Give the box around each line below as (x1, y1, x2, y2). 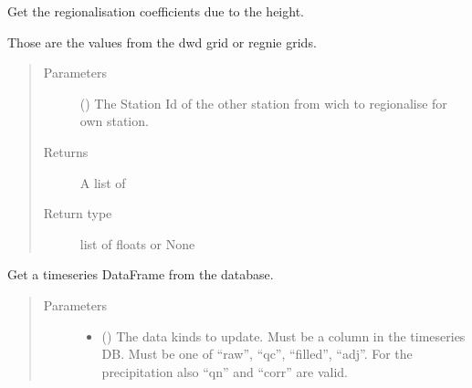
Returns (43, 142, 89, 161)
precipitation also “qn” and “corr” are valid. (101, 362, 348, 381)
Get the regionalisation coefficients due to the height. (7, 2, 304, 20)
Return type (43, 204, 112, 223)
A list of (79, 173, 126, 192)
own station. (79, 111, 149, 131)
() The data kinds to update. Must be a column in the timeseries (101, 326, 466, 345)
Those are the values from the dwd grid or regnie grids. (7, 32, 317, 51)
